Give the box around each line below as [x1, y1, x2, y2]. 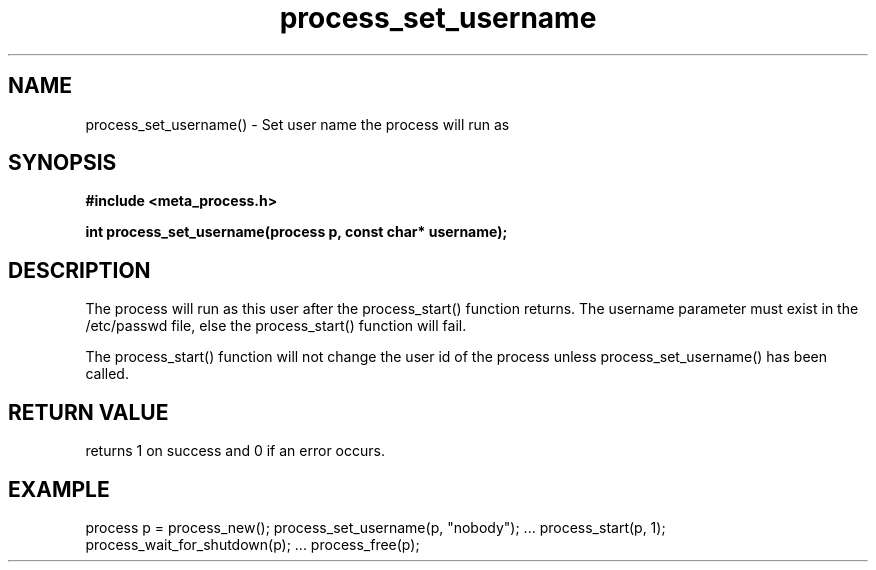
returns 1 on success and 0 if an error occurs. [85, 442, 385, 460]
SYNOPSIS [8, 150, 117, 176]
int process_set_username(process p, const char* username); [85, 223, 508, 241]
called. [85, 365, 129, 383]
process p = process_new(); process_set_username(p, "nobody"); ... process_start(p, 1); [85, 518, 666, 536]
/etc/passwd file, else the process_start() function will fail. [85, 317, 467, 335]
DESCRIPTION [8, 257, 151, 283]
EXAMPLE [8, 476, 110, 502]
